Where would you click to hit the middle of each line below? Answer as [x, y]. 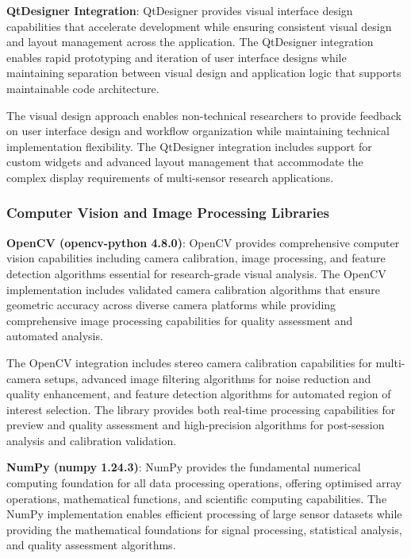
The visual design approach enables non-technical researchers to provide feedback [204, 115]
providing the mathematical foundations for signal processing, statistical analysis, [204, 529]
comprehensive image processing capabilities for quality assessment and [180, 320]
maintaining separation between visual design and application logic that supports [204, 73]
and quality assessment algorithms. [91, 545]
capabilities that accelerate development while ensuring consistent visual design [199, 26]
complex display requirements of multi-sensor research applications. [170, 177]
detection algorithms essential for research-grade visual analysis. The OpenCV [196, 273]
